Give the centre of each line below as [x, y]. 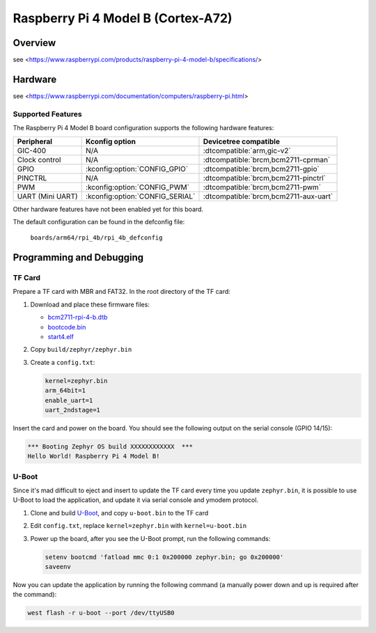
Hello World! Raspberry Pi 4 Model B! [94, 456]
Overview [34, 43]
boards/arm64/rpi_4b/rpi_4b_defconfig [96, 238]
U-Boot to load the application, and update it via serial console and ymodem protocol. [136, 500]
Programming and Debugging [78, 258]
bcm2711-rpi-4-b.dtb [78, 318]
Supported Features [48, 114]
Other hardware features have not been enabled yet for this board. [108, 209]
